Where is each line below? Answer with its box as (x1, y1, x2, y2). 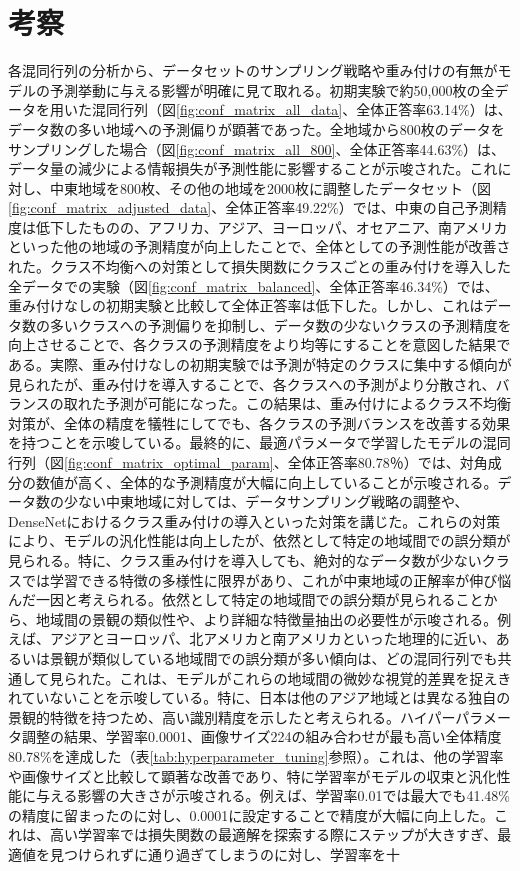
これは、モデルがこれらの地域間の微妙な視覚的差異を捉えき (119, 667, 512, 688)
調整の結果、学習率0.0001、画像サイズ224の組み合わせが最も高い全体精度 (21, 726, 502, 747)
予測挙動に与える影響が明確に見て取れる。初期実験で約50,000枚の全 (49, 79, 495, 100)
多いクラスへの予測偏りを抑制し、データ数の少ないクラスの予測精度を (49, 314, 512, 335)
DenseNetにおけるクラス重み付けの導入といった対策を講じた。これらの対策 (8, 510, 501, 531)
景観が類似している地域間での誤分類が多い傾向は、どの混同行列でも (49, 647, 498, 668)
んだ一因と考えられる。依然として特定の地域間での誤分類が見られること (8, 589, 484, 610)
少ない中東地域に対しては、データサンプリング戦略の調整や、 (63, 491, 469, 512)
